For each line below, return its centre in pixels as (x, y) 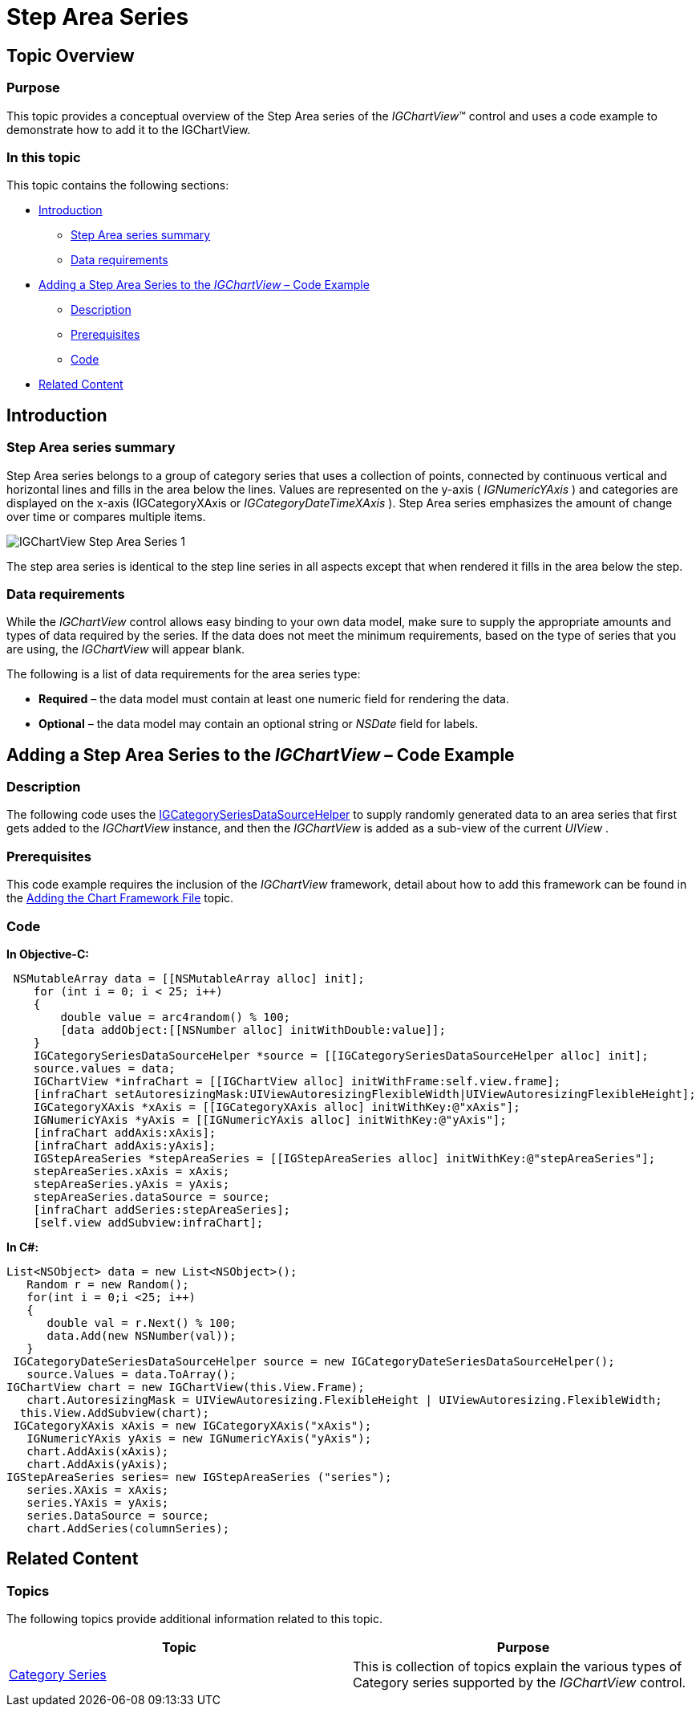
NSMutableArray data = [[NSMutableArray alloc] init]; (189, 978)
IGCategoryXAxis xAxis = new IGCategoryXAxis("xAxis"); (192, 1425)
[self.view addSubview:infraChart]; (148, 1222)
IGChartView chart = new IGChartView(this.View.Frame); (186, 1387)
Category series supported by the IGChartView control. (520, 1683)
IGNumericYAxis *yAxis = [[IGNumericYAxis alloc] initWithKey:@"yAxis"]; (270, 1119)
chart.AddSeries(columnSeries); (128, 1528)
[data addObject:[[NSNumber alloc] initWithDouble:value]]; (253, 1029)
